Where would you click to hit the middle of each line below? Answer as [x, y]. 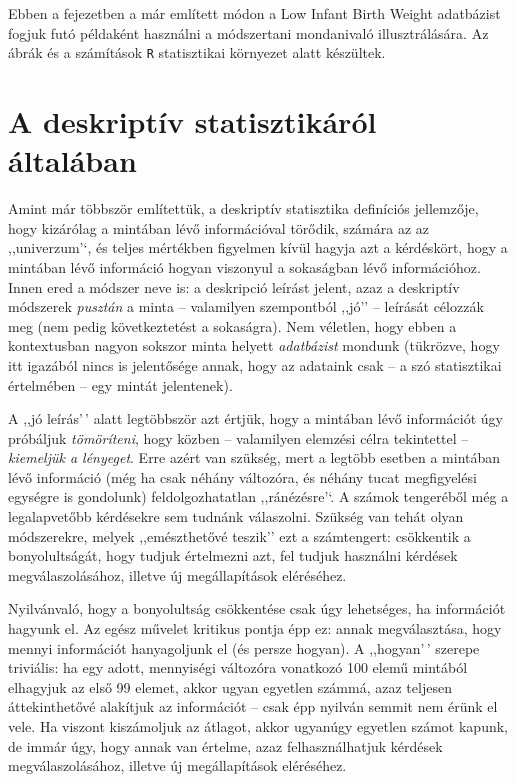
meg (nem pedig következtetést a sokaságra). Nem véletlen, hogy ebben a [232, 325]
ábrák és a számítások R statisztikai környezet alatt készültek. [197, 52]
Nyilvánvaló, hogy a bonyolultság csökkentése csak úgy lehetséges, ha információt [257, 608]
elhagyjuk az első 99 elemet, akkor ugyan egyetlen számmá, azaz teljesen [230, 686]
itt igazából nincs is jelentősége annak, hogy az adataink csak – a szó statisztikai [255, 364]
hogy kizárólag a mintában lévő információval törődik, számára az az [219, 227]
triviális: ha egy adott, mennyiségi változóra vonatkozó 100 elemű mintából [238, 667]
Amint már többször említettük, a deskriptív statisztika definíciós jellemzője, [243, 208]
